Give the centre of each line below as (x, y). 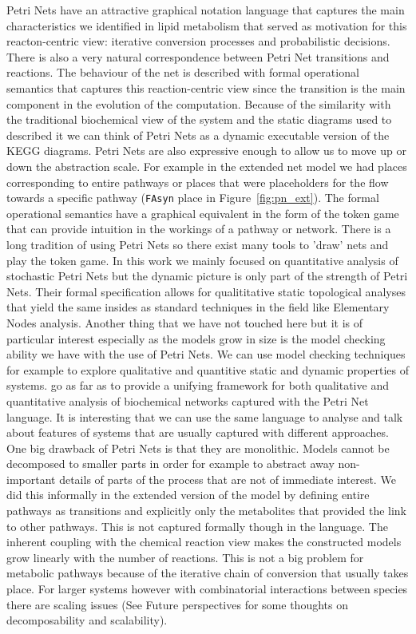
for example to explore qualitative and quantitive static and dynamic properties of (208, 369)
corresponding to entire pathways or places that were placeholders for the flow (198, 182)
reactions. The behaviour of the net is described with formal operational (183, 72)
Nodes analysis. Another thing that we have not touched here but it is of (185, 322)
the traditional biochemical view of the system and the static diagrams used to (199, 119)
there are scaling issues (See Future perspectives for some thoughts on (177, 604)
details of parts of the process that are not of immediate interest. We (228, 479)
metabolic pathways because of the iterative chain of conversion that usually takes (208, 573)
